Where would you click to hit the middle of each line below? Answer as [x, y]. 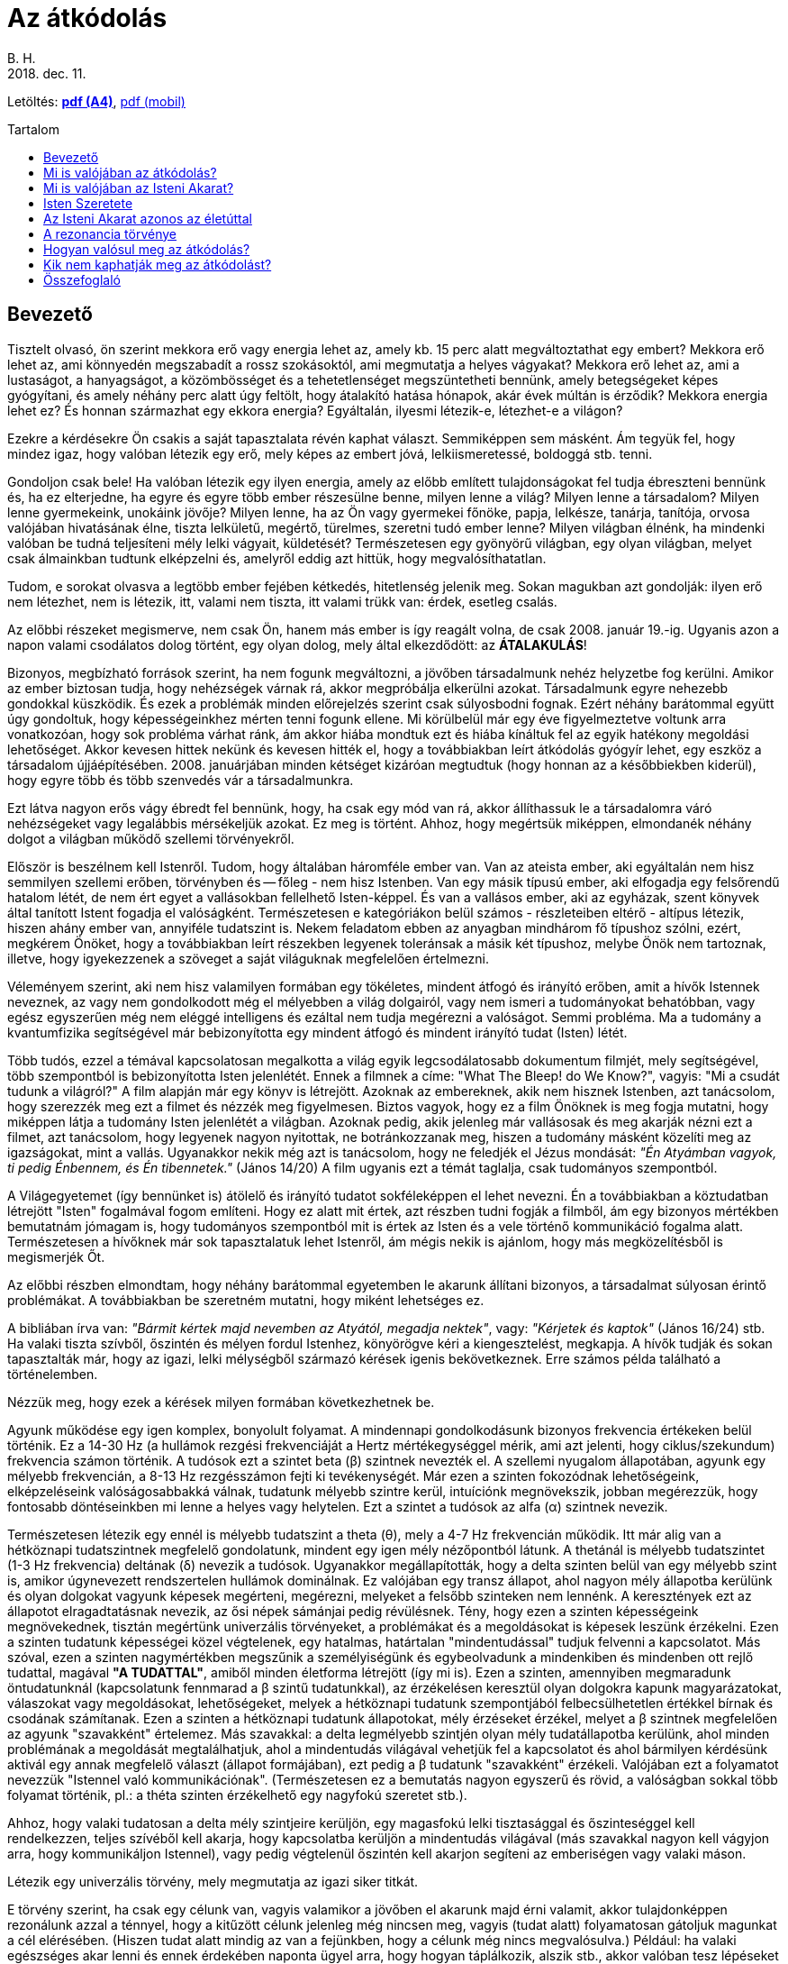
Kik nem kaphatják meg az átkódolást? [158, 264]
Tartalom [33, 129]
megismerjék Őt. [56, 1256]
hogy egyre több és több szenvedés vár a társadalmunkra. [181, 780]
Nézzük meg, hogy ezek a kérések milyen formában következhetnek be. [221, 1402]
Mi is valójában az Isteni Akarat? [139, 187]
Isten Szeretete [88, 203]
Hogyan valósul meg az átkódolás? [147, 249]
